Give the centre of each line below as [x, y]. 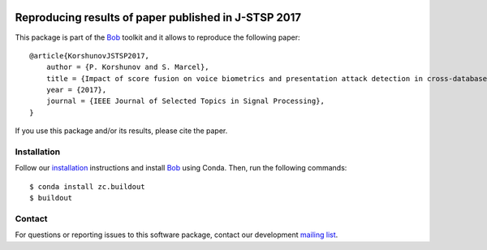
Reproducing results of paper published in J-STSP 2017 [158, 17]
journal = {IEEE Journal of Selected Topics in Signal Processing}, [185, 101]
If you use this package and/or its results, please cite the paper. [121, 131]
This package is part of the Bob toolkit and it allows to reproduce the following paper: [157, 37]
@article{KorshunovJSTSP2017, [90, 56]
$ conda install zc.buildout [87, 186]
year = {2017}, [76, 90]
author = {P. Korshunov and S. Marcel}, [128, 67]
